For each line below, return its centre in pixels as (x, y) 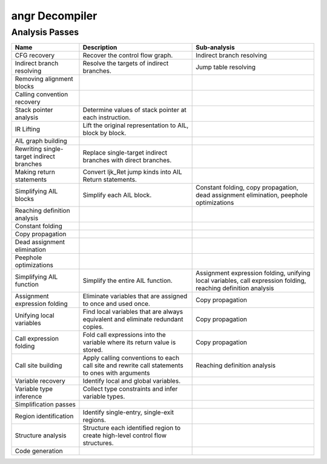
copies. (93, 327)
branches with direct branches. (127, 161)
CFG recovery (35, 56)
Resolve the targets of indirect (126, 64)
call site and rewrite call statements (133, 365)
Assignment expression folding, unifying (253, 273)
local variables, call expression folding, (251, 280)
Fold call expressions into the (124, 335)
